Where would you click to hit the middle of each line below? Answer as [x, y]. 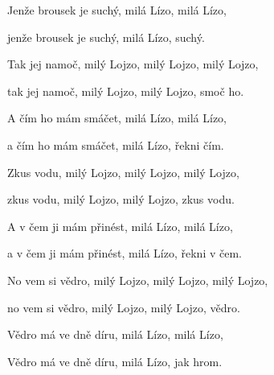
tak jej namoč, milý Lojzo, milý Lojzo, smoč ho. [126, 91]
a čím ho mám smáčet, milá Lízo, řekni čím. [116, 144]
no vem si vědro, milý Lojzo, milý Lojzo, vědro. [124, 307]
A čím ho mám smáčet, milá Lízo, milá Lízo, [117, 118]
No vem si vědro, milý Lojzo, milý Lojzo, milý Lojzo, [138, 280]
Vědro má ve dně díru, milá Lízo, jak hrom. [115, 361]
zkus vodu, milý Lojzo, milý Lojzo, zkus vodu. [121, 199]
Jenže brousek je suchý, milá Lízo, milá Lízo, [117, 10]
